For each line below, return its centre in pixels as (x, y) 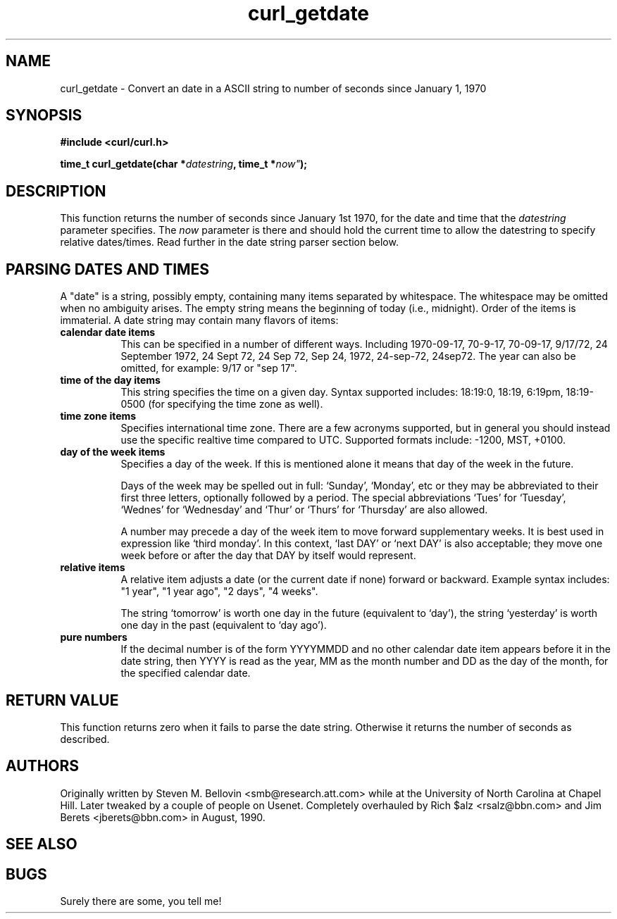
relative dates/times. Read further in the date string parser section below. (229, 242)
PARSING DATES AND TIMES (108, 269)
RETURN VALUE (62, 700)
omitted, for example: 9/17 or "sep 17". (209, 368)
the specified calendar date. (186, 673)
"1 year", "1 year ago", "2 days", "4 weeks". (219, 592)
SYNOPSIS (44, 115)
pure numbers (94, 637)
